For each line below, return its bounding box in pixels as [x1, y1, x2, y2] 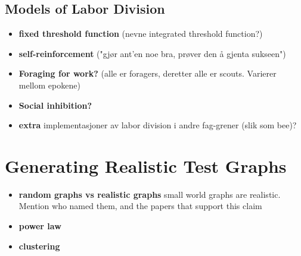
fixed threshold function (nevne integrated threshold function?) [18, 27, 263, 40]
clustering [18, 239, 60, 252]
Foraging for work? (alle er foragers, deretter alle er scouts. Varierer [18, 67, 277, 80]
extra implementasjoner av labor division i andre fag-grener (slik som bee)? [18, 119, 297, 131]
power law [18, 220, 61, 232]
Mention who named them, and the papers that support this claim [18, 200, 262, 212]
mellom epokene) [18, 78, 80, 91]
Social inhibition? [18, 99, 92, 111]
